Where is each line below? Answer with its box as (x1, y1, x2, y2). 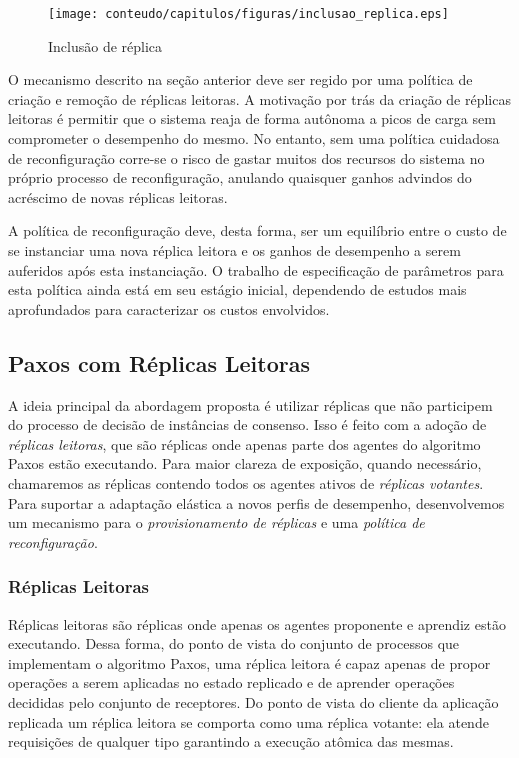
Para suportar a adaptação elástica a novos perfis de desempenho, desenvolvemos (8, 492, 505, 513)
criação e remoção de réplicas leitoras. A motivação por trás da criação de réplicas (8, 88, 511, 109)
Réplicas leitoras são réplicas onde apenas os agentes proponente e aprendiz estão (8, 613, 506, 634)
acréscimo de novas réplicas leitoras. (8, 186, 228, 207)
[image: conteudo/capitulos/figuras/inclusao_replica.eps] (48, 7, 449, 21)
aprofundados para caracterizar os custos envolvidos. (8, 298, 330, 319)
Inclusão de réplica (48, 35, 163, 56)
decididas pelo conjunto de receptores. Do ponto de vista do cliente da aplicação (8, 691, 499, 712)
